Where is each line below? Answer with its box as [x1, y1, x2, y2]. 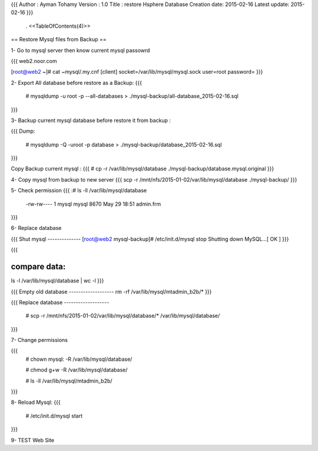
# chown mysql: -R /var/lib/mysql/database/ [25, 355, 132, 363]
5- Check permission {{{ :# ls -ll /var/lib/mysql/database [11, 187, 147, 194]
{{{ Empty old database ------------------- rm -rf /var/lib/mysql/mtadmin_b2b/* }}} [11, 288, 212, 295]
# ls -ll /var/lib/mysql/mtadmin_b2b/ [25, 377, 112, 384]
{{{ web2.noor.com [11, 57, 57, 64]
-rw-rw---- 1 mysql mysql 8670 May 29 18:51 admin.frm [25, 200, 161, 208]
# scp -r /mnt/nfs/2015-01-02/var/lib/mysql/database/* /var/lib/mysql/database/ [25, 312, 220, 320]
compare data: [11, 262, 66, 272]
